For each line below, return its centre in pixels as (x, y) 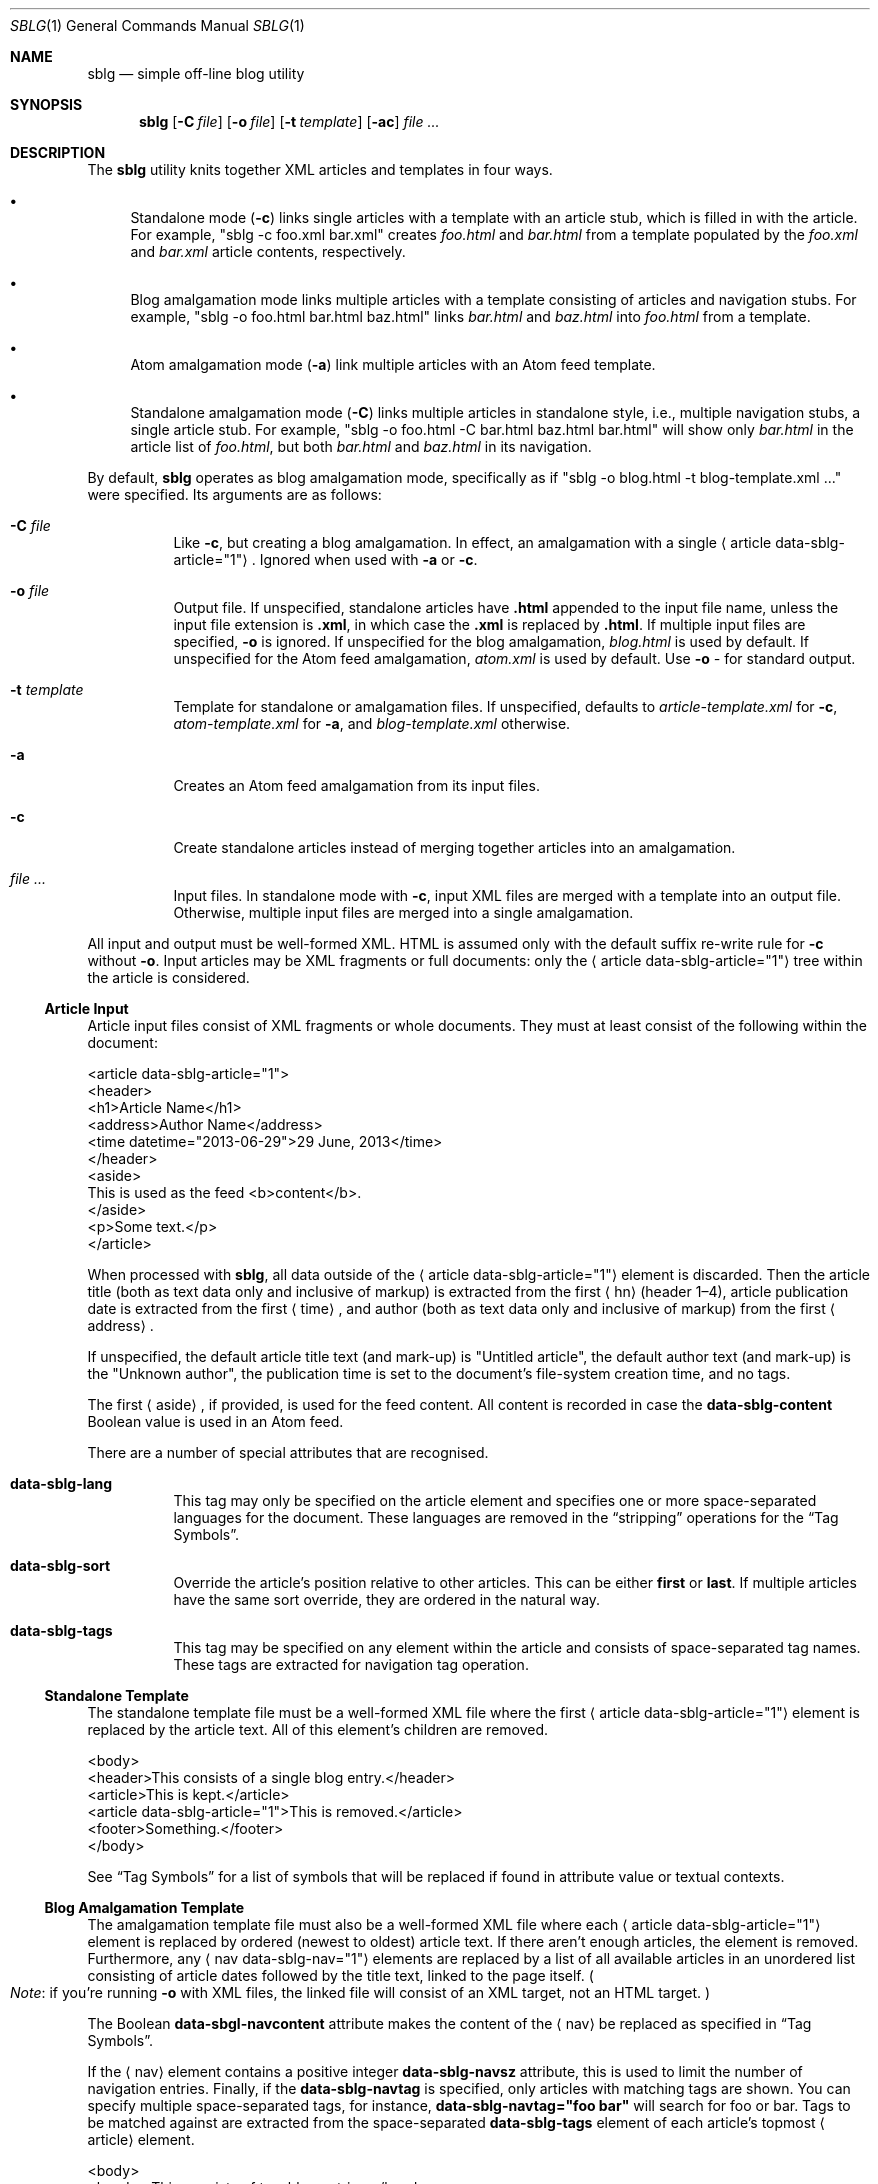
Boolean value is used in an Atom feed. (215, 1421)
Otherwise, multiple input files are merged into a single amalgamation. (403, 912)
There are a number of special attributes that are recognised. (288, 1452)
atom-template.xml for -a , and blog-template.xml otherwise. (372, 723)
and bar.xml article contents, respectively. (268, 251)
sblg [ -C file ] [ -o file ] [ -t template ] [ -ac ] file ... (289, 121)
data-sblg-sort (60, 1565)
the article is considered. (168, 977)
